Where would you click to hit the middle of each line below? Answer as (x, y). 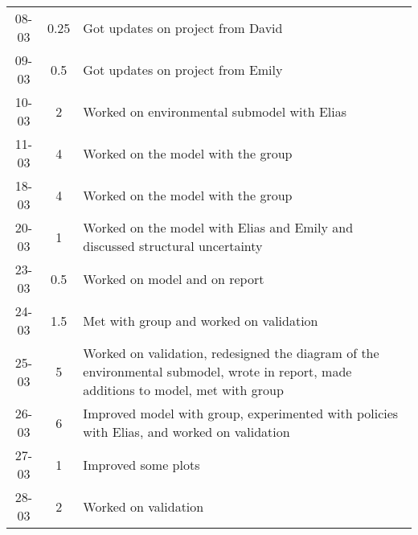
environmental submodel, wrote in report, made (217, 371)
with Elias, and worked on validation (186, 432)
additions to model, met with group (183, 390)
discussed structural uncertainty (173, 246)
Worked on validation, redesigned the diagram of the (231, 353)
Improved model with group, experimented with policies (241, 413)
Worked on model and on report (174, 278)
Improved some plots (141, 464)
